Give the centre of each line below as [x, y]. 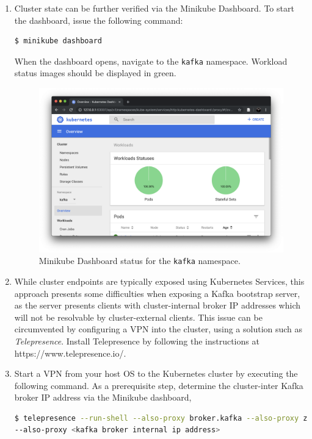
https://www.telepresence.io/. [70, 353]
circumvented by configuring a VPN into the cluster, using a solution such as [158, 329]
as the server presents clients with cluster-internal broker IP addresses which [157, 305]
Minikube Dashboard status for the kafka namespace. [140, 261]
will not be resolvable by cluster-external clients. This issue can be [138, 317]
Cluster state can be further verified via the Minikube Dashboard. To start [154, 8]
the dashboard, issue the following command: [99, 20]
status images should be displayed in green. [95, 73]
